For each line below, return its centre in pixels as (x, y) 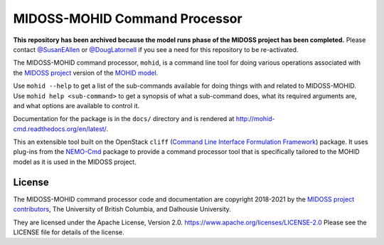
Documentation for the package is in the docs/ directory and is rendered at (124, 119)
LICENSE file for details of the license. (69, 232)
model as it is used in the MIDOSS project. (75, 162)
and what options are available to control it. (76, 105)
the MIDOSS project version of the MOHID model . (86, 73)
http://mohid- (255, 119)
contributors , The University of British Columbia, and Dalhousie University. (122, 209)
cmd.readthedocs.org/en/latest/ (60, 129)
